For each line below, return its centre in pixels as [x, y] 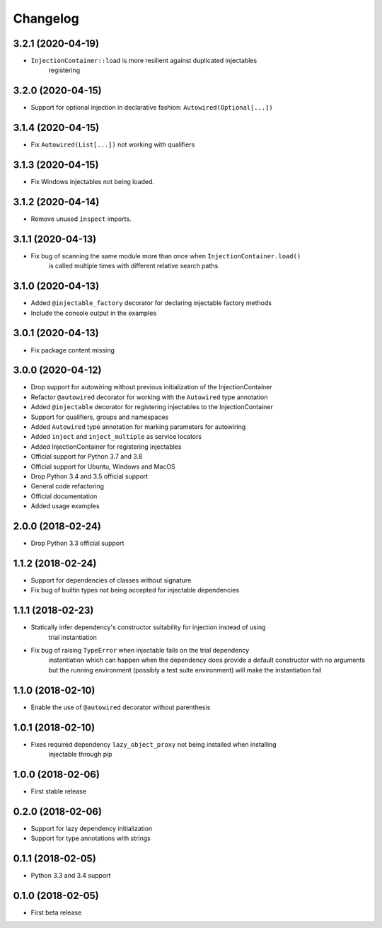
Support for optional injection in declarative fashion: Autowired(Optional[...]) [152, 108]
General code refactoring [68, 486]
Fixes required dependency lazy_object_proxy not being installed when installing [154, 744]
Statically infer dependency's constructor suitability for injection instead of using [148, 627]
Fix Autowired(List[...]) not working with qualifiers [113, 144]
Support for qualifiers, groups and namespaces [100, 417]
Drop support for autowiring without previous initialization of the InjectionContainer [151, 387]
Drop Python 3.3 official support [77, 543]
